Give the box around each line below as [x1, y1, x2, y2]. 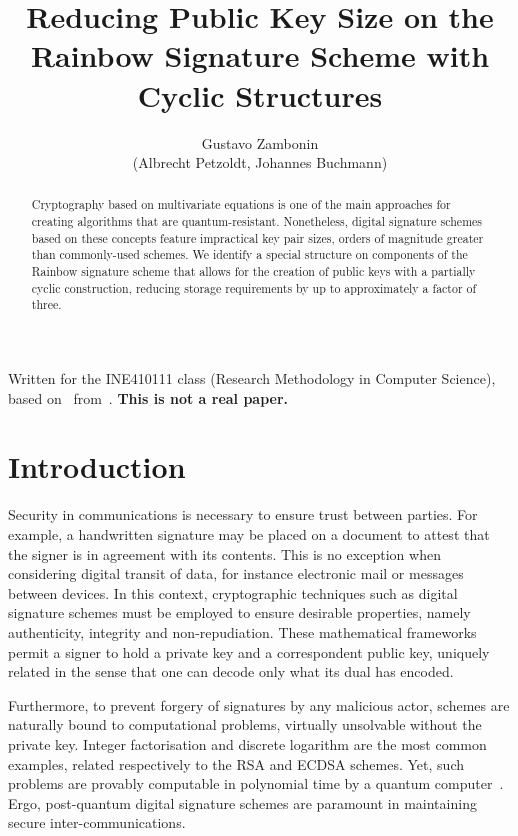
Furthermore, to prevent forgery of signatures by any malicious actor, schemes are [8, 694, 510, 715]
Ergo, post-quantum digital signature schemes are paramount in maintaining [8, 792, 477, 813]
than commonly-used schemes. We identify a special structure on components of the [31, 246, 468, 263]
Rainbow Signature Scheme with [30, 35, 490, 76]
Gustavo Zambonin [201, 132, 319, 153]
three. [31, 296, 62, 313]
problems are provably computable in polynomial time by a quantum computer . [8, 773, 504, 794]
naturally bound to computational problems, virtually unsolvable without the [8, 714, 482, 735]
